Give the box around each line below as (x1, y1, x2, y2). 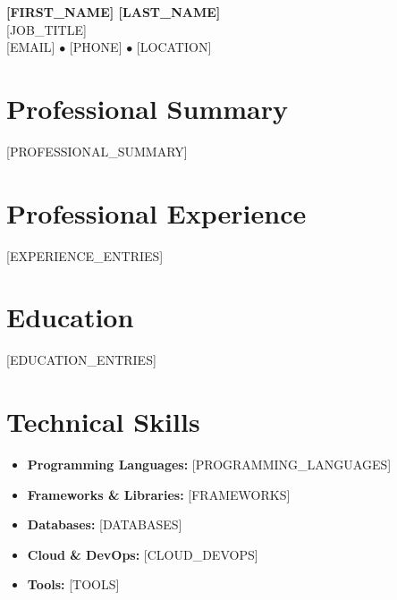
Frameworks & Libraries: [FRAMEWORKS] (27, 485, 291, 503)
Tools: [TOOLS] (27, 575, 120, 594)
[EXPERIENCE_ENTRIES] (6, 246, 164, 265)
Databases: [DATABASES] (27, 515, 182, 534)
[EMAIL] (6, 38, 55, 56)
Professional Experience (6, 194, 307, 231)
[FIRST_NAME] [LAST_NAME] (6, 3, 221, 21)
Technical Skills (6, 403, 200, 440)
